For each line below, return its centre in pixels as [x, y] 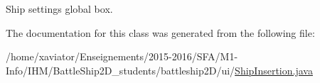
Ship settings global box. [59, 9]
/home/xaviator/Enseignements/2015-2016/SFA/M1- [122, 56]
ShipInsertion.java [274, 70]
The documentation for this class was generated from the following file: [160, 32]
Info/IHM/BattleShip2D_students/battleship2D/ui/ [121, 70]
